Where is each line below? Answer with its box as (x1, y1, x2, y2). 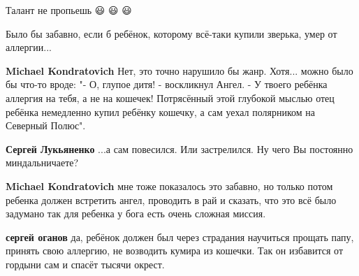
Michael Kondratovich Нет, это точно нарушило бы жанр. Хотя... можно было (6, 63, 353, 78)
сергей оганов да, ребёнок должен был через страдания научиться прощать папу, (6, 229, 354, 244)
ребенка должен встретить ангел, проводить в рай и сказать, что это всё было (6, 192, 337, 207)
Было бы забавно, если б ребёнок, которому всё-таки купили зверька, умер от (6, 26, 337, 41)
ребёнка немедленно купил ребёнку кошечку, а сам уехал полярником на (6, 104, 315, 119)
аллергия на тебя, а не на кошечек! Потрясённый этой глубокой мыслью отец (6, 90, 335, 105)
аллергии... (6, 40, 52, 55)
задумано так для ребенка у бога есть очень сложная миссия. (6, 206, 266, 221)
